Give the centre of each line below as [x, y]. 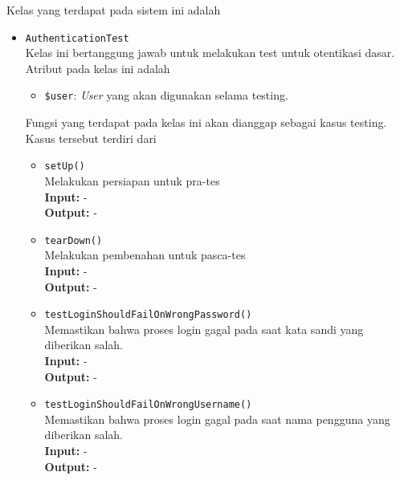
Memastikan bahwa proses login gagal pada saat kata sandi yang [204, 329]
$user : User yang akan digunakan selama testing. [166, 95]
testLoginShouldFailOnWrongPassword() [148, 315]
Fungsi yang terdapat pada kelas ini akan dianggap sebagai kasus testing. [206, 122]
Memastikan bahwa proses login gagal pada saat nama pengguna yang [217, 419]
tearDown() [73, 240]
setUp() [65, 167]
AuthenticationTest [77, 38]
